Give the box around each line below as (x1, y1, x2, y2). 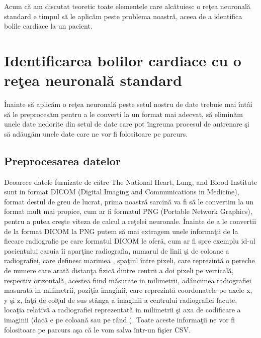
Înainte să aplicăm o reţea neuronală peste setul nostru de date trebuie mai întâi (4, 99, 252, 109)
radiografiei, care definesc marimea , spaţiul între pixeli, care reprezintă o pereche (4, 255, 255, 266)
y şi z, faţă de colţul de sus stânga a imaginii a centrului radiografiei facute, (4, 294, 237, 305)
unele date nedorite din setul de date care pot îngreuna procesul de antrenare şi (4, 119, 249, 129)
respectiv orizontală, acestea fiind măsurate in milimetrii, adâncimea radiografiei (4, 275, 251, 285)
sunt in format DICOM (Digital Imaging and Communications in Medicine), (4, 186, 239, 197)
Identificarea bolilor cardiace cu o (4, 50, 241, 70)
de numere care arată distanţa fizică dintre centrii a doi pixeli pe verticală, (4, 265, 234, 276)
